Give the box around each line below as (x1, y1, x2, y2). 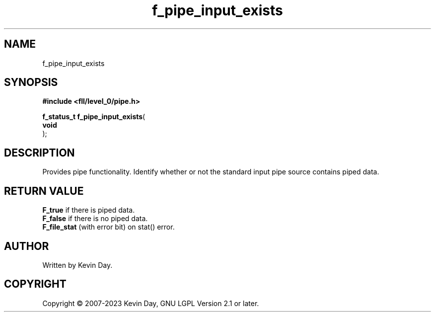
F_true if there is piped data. (42, 206, 135, 215)
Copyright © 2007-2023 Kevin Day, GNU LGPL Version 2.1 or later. (42, 299, 259, 308)
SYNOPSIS (4, 76, 58, 89)
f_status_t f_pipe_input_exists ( (42, 112, 145, 121)
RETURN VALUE (4, 184, 84, 197)
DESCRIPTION (4, 146, 75, 159)
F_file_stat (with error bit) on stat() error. (42, 223, 175, 232)
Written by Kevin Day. (42, 260, 113, 269)
